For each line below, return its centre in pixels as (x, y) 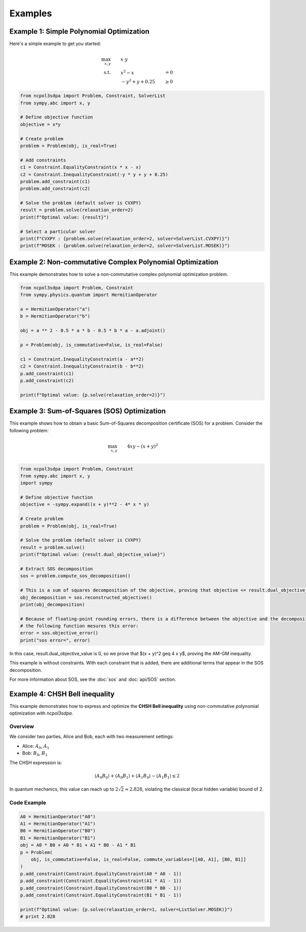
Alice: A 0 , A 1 (36, 746)
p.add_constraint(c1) (47, 373)
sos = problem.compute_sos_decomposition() (75, 576)
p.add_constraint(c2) (47, 381)
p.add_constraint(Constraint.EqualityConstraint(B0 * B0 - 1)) (101, 888)
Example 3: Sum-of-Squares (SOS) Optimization (87, 411)
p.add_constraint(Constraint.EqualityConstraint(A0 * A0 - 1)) (101, 874)
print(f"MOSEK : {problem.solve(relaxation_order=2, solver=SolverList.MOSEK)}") (125, 246)
